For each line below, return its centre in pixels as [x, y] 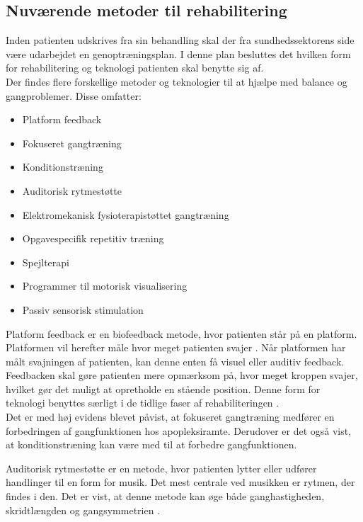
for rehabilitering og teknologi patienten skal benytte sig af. [135, 68]
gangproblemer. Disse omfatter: [74, 95]
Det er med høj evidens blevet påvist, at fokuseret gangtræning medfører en [170, 417]
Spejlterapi [46, 262]
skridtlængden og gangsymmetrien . [83, 510]
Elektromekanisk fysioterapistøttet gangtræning [126, 214]
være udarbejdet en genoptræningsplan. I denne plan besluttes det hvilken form [178, 53]
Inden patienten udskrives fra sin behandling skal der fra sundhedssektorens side [180, 40]
